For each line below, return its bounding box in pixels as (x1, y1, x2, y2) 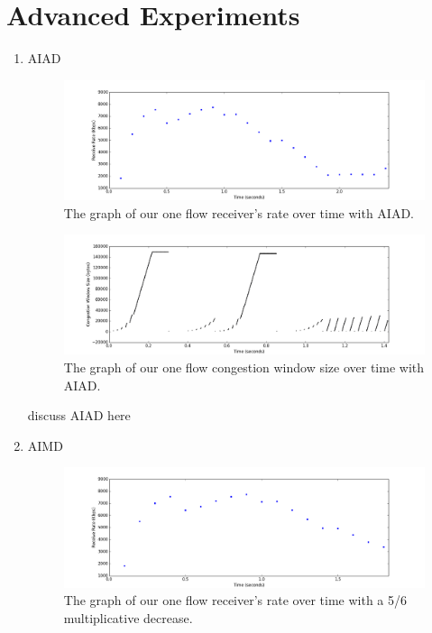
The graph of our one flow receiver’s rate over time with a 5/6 (63, 591, 408, 610)
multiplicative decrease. (63, 608, 193, 627)
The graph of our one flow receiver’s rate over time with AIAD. (63, 203, 414, 222)
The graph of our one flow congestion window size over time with (63, 358, 425, 377)
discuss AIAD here (27, 406, 131, 425)
